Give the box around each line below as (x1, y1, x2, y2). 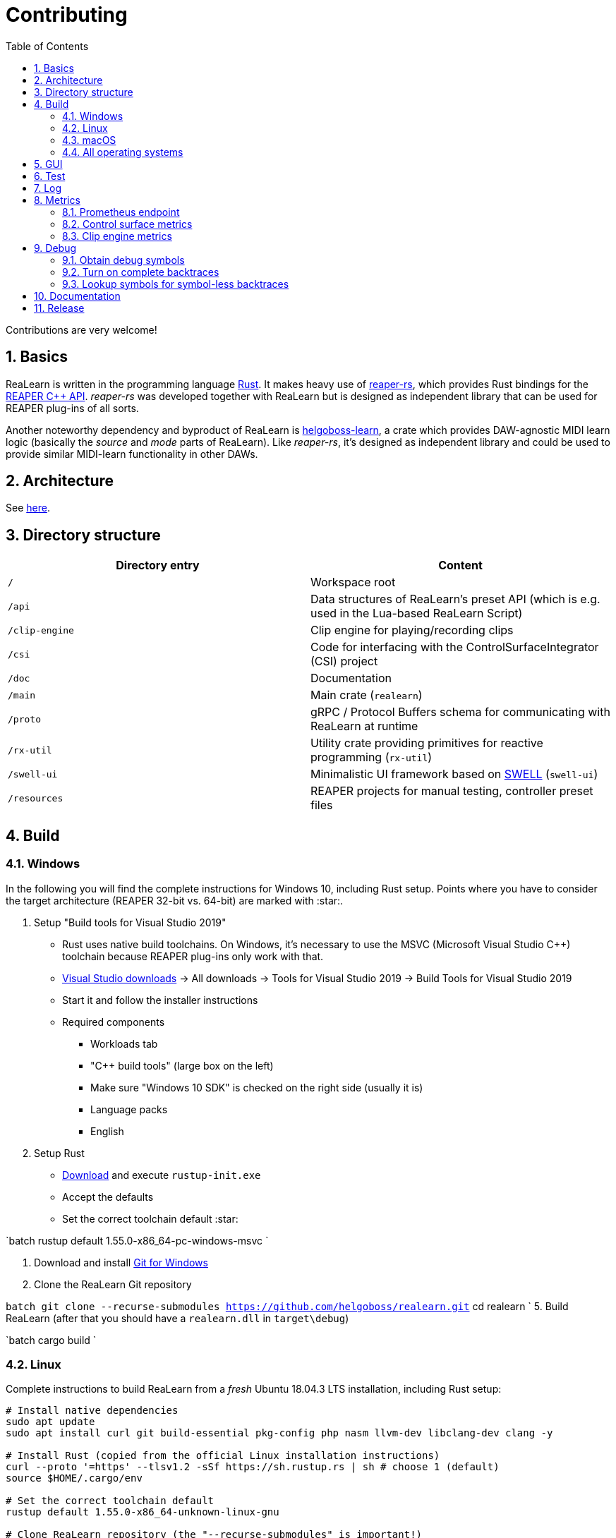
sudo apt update (6, 1416, 95, 1428)
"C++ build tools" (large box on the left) (90, 1059, 274, 1072)
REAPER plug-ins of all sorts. (6, 401, 139, 414)
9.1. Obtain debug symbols (62, 253, 185, 266)
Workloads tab (90, 1037, 158, 1050)
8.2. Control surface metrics (62, 217, 193, 230)
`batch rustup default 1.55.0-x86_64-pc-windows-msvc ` (6, 1234, 269, 1247)
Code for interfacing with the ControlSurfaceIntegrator (310, 640, 599, 655)
